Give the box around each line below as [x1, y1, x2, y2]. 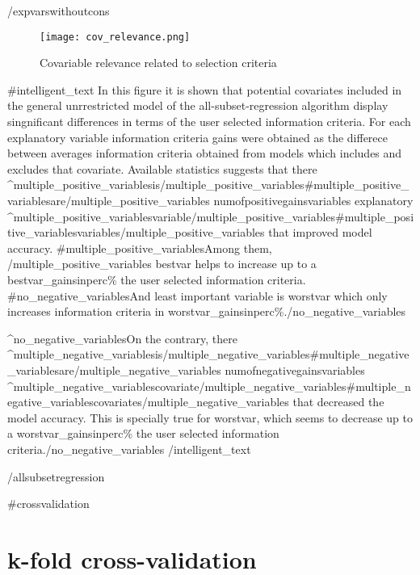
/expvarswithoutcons [7, 2, 110, 19]
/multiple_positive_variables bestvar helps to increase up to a [7, 255, 317, 272]
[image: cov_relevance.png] [40, 31, 191, 43]
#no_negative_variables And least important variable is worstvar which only [7, 287, 388, 304]
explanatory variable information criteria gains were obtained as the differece [7, 128, 388, 145]
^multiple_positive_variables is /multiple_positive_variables [7, 176, 304, 193]
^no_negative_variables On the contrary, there [7, 329, 237, 346]
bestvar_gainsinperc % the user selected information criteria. [7, 271, 306, 287]
